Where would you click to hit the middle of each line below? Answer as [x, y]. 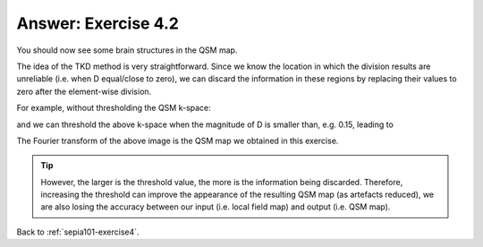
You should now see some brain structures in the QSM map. [127, 50]
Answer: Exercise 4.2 [97, 23]
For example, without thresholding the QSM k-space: [114, 108]
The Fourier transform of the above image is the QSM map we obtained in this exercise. [178, 141]
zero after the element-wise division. [84, 91]
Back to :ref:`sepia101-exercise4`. [78, 232]
